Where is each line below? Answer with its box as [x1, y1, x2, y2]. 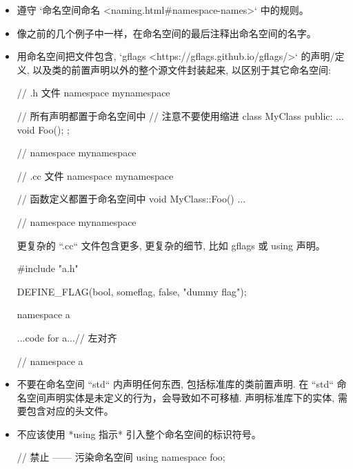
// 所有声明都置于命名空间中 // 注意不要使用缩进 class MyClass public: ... [17, 108, 344, 123]
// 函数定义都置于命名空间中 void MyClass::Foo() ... [17, 191, 246, 206]
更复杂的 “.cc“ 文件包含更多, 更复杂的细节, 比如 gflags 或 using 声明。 [17, 238, 325, 252]
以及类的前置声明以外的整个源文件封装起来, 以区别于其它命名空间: [32, 62, 331, 76]
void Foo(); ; [17, 122, 70, 136]
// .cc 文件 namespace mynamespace [17, 168, 174, 183]
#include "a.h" [17, 261, 79, 275]
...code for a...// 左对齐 [17, 330, 117, 344]
